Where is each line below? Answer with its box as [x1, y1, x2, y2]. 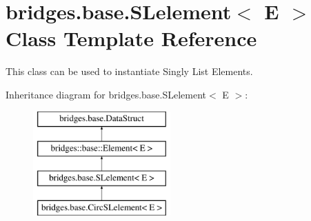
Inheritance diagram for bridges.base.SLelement [6, 87, 207, 101]
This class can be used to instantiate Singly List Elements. [6, 64, 253, 78]
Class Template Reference [6, 24, 257, 52]
